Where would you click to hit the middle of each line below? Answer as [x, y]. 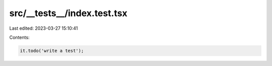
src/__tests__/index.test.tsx [69, 13]
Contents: [19, 37]
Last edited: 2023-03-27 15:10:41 [44, 28]
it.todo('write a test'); [52, 51]
